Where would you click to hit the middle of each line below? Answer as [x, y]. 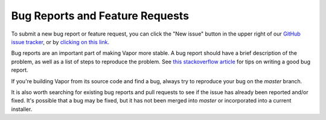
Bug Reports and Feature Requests [100, 16]
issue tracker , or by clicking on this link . [60, 42]
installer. [22, 109]
